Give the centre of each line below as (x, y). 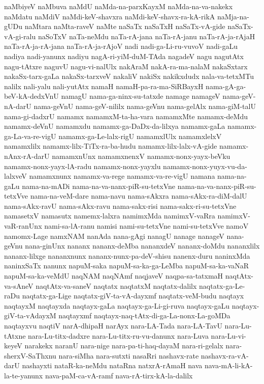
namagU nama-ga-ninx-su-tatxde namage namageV (141, 96)
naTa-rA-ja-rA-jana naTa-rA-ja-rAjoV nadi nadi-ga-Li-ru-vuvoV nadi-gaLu (121, 46)
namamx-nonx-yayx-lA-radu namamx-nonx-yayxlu (82, 166)
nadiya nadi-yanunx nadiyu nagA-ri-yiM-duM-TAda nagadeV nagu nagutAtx (124, 56)
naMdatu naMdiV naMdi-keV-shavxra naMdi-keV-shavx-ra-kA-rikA (110, 16)
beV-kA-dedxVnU (31, 96)
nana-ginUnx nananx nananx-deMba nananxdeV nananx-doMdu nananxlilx (142, 246)
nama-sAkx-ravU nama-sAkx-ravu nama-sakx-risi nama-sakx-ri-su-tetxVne (120, 205)
